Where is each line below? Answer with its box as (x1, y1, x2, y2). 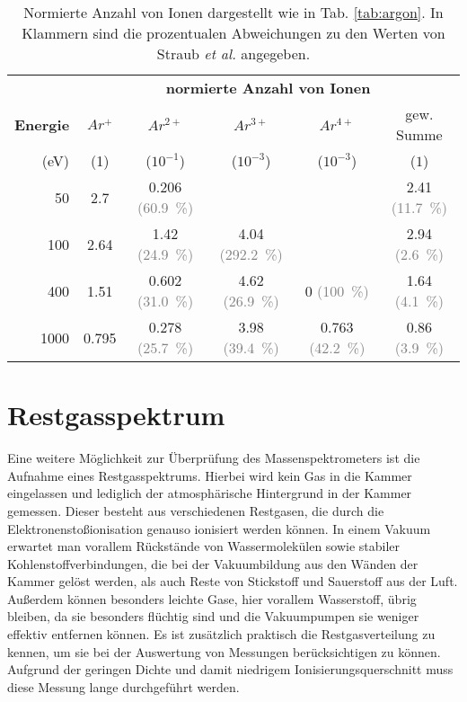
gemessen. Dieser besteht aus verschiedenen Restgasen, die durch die (7, 501, 384, 520)
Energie (14, 113, 70, 135)
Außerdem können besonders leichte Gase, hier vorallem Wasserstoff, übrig (7, 589, 417, 608)
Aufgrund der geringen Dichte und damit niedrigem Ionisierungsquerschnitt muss (7, 660, 454, 679)
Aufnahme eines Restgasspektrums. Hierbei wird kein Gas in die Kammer (7, 466, 412, 484)
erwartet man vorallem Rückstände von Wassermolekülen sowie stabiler (7, 537, 401, 555)
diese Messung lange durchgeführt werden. (7, 677, 240, 696)
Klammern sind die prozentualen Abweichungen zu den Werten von (22, 22, 445, 43)
